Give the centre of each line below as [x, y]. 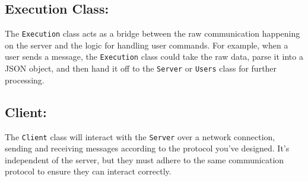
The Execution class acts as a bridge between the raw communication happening [153, 33]
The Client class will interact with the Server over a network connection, [140, 136]
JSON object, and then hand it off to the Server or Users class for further [141, 68]
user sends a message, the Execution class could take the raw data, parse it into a [154, 56]
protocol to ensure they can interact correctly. [88, 171]
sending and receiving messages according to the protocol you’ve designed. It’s [147, 148]
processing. [25, 80]
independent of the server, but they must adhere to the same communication [145, 159]
